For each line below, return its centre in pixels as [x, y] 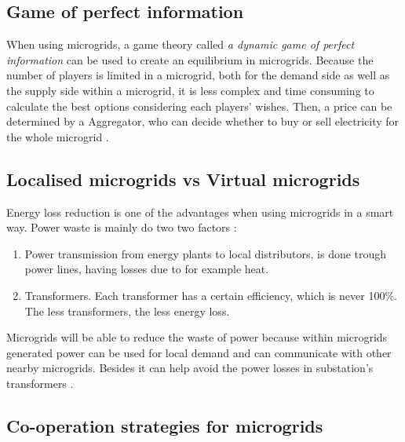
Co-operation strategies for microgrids [165, 425]
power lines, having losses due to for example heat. [147, 269]
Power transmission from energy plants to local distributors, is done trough [206, 253]
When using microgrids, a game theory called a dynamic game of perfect [181, 44]
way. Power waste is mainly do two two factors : [122, 227]
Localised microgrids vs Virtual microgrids [183, 179]
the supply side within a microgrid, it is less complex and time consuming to [190, 90]
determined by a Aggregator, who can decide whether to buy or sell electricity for [203, 121]
